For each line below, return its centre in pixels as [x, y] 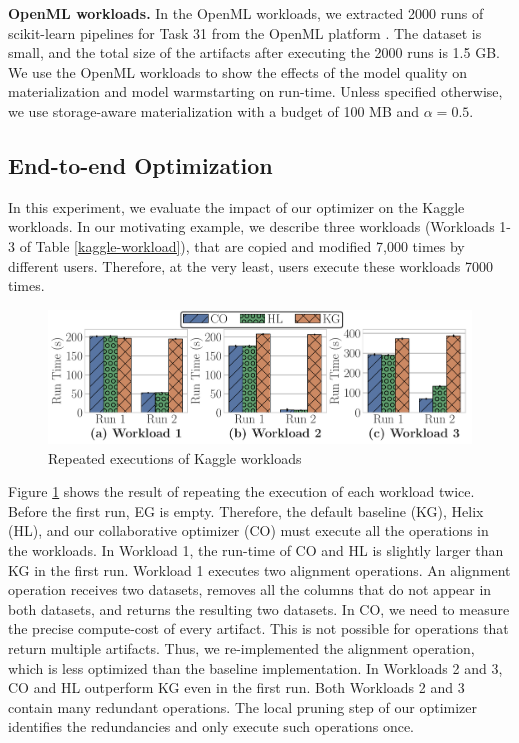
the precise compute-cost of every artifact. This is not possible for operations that [258, 628]
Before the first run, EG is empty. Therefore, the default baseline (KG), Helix [246, 510]
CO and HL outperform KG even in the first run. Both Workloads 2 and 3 [236, 687]
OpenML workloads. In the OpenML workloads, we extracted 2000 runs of [246, 13]
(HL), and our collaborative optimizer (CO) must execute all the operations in [248, 530]
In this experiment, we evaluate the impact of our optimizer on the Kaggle [236, 206]
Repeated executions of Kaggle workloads [175, 457]
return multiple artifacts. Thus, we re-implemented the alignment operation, [241, 647]
